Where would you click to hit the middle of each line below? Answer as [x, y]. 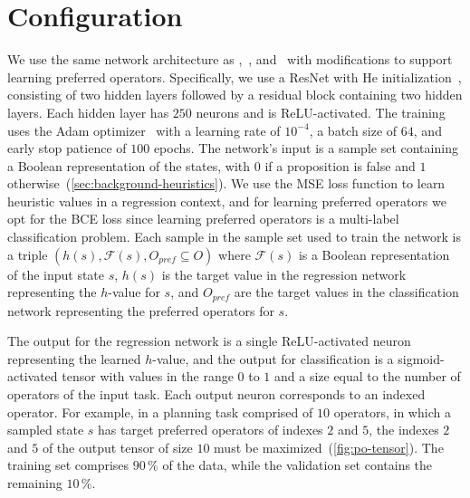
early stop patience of [67, 148]
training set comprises [68, 465]
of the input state [56, 274]
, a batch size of [353, 130]
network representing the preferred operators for [141, 310]
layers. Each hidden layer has [88, 112]
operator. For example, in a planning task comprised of [160, 412]
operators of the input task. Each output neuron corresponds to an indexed [216, 394]
